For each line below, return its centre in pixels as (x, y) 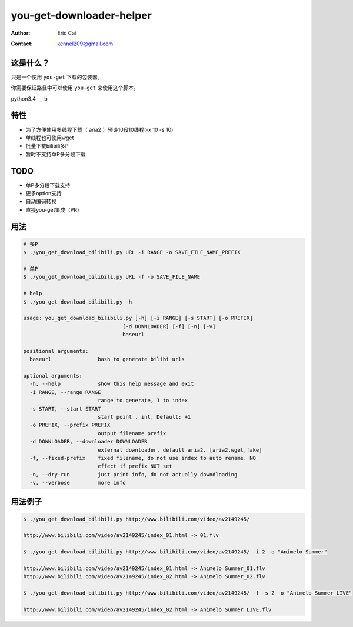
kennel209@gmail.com (85, 44)
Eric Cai (67, 33)
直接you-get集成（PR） (54, 209)
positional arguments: (56, 351)
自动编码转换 (41, 201)
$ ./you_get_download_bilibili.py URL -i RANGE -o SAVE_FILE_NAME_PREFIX (132, 252)
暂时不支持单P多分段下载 (56, 154)
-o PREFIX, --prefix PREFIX (70, 425)
